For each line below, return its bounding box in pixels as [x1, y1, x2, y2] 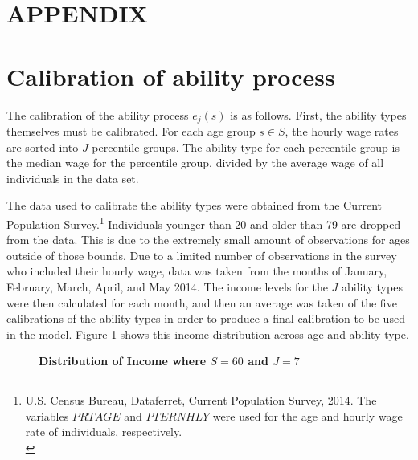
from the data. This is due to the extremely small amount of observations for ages [6, 231, 410, 248]
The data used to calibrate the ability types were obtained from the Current [6, 197, 383, 214]
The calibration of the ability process [6, 106, 189, 123]
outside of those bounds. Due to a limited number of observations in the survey [6, 246, 397, 263]
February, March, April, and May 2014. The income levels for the [6, 278, 328, 295]
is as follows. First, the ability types [230, 106, 407, 123]
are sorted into [6, 138, 79, 155]
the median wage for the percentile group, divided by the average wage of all [6, 154, 384, 171]
